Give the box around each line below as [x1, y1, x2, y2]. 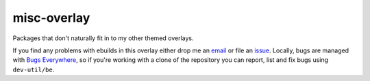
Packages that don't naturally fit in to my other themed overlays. [12, 34, 195, 42]
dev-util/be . [12, 65, 55, 74]
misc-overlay [12, 10, 90, 25]
